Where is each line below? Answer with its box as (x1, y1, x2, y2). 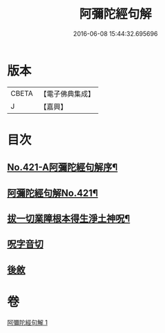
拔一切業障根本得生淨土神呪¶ (7, 213, 131, 225)
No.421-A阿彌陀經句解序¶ (7, 161, 118, 173)
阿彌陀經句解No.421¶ (7, 187, 98, 199)
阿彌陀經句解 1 (7, 318, 48, 326)
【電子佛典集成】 (39, 89, 95, 99)
